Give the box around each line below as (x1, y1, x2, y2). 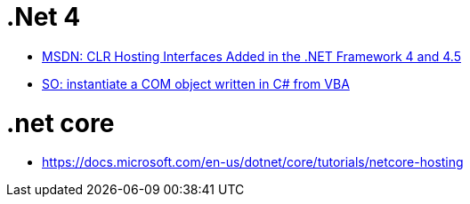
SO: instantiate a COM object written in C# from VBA (42, 75, 350, 91)
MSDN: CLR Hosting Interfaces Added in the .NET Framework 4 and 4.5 (42, 48, 461, 64)
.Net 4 (6, 2, 81, 32)
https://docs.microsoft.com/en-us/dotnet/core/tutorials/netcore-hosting (42, 154, 464, 170)
